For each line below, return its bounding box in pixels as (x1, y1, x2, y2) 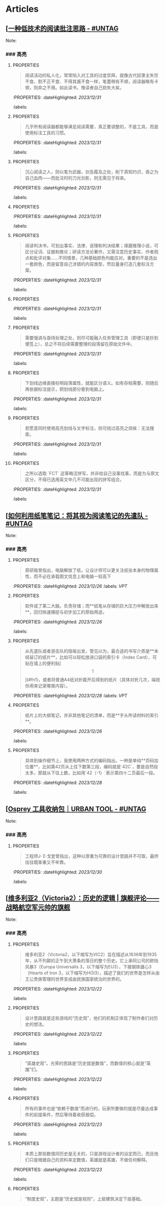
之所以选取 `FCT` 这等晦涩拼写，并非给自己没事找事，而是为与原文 (25, 471, 160, 477)
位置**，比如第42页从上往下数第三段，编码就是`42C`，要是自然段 (25, 764, 159, 770)
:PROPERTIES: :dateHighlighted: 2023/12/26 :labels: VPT (12, 583, 127, 589)
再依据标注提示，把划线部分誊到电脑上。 (25, 386, 107, 392)
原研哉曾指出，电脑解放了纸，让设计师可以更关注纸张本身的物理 (25, 567, 154, 573)
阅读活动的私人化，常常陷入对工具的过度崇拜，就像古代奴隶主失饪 (25, 72, 159, 78)
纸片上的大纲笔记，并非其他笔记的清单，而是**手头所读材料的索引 (25, 712, 159, 719)
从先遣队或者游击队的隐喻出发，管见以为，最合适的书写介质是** (25, 648, 154, 654)
